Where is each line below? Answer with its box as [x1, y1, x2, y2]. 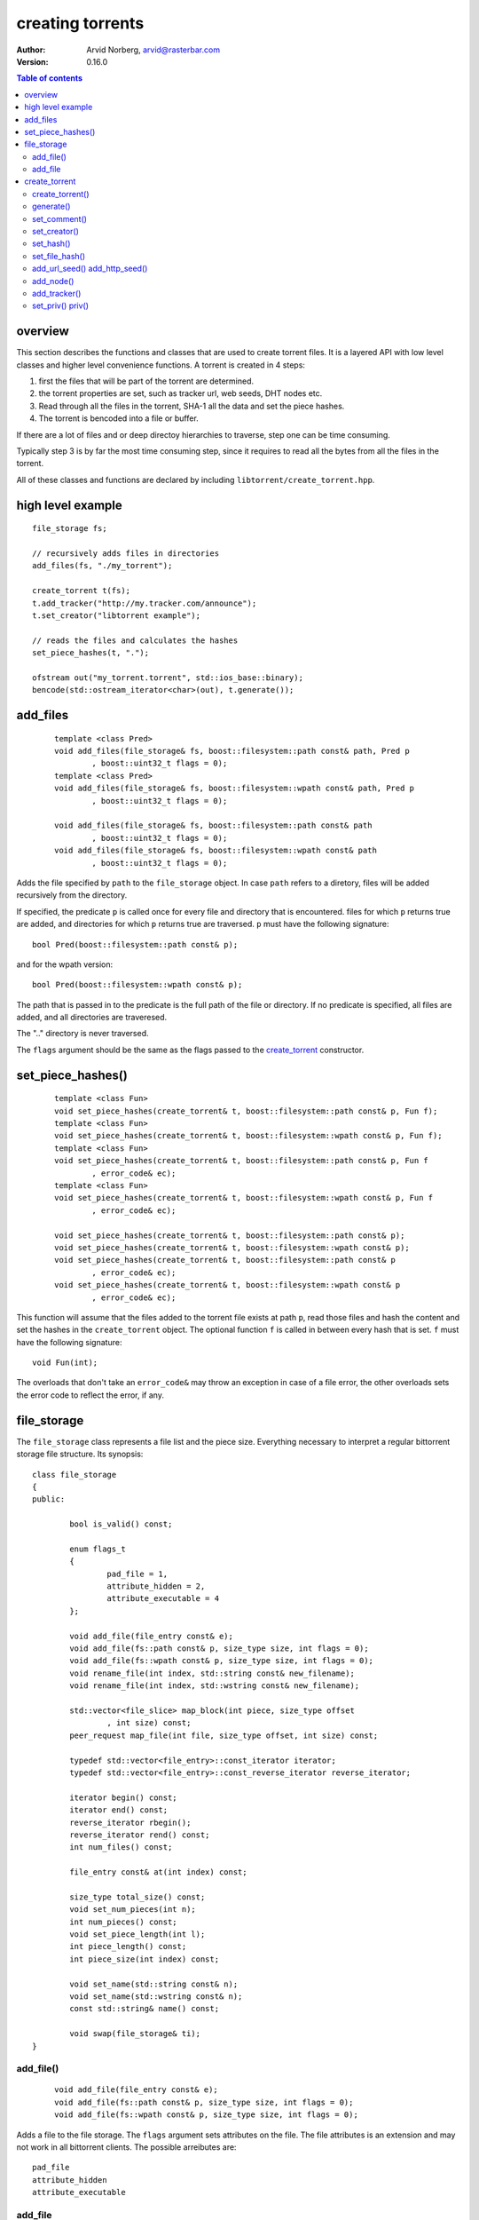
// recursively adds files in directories [32, 548, 220, 559]
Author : [16, 44, 46, 55]
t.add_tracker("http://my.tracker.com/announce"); [32, 598, 257, 608]
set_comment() [32, 213, 88, 224]
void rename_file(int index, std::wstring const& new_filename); [69, 1681, 360, 1691]
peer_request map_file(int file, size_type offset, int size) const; [69, 1730, 379, 1740]
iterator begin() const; [69, 1792, 177, 1803]
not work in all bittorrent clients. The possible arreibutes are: [16, 2142, 237, 2153]
